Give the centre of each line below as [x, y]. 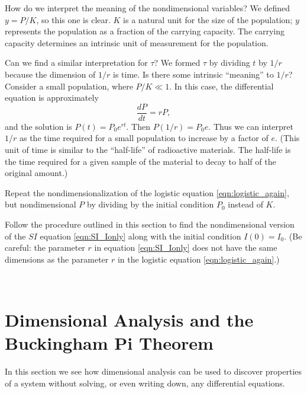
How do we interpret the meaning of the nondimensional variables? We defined [148, 8]
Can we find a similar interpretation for [76, 63]
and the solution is [38, 126]
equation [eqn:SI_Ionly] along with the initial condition [140, 236]
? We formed [177, 63]
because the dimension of [50, 74]
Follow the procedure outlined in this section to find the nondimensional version [150, 224]
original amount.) [36, 173]
